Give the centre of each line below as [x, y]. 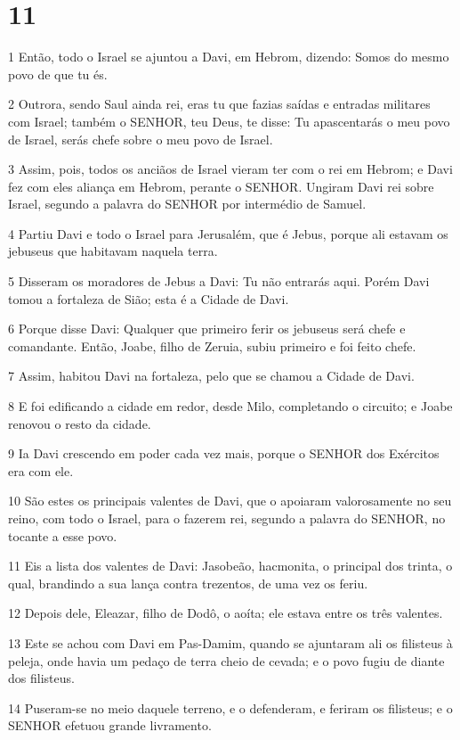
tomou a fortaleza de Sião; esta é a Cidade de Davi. [149, 298]
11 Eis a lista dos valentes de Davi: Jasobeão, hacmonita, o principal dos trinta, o [230, 566]
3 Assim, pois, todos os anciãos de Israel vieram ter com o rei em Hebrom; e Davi [230, 169]
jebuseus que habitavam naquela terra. [113, 251]
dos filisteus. [41, 678]
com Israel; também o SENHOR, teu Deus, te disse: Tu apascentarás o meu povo [229, 121]
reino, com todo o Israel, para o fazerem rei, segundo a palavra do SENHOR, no [227, 518]
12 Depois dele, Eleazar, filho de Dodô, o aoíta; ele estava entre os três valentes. [226, 613]
